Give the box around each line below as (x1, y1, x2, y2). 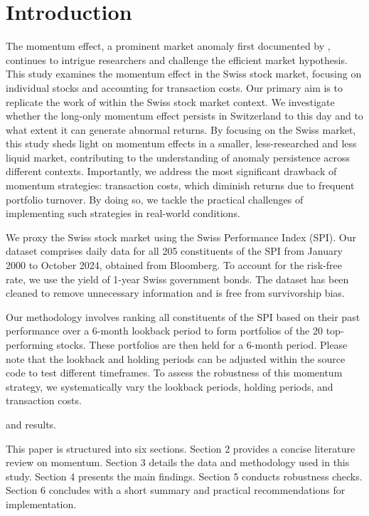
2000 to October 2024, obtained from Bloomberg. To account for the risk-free (6, 258, 343, 273)
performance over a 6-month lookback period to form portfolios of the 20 (6, 323, 323, 338)
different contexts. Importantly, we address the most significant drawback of (6, 164, 337, 179)
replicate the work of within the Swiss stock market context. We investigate (6, 94, 335, 109)
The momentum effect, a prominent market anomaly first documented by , (6, 38, 331, 53)
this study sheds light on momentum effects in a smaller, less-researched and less (6, 136, 357, 151)
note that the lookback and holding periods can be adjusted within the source (6, 351, 346, 366)
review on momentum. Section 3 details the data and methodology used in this (6, 455, 350, 470)
